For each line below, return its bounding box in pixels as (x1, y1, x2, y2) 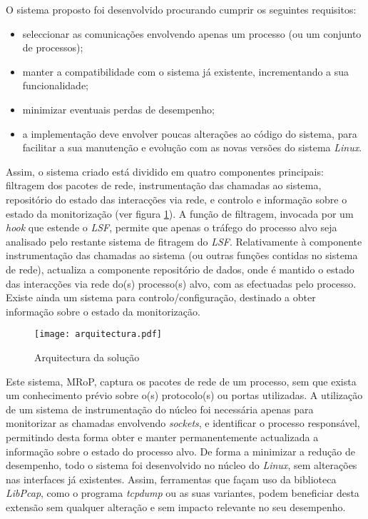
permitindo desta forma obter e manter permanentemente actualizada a (6, 429, 319, 444)
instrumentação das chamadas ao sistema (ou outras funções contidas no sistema (6, 248, 358, 263)
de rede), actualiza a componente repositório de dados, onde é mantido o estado (6, 261, 354, 276)
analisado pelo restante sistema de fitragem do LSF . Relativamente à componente (6, 233, 362, 248)
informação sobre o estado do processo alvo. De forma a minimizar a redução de (6, 443, 355, 458)
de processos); (22, 40, 83, 55)
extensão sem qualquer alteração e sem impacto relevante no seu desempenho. (6, 499, 346, 514)
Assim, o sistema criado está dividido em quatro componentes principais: (6, 163, 324, 178)
